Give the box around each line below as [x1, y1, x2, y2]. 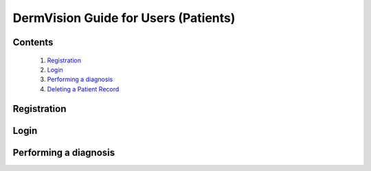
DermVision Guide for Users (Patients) [12, 10, 236, 25]
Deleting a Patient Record [47, 84, 120, 93]
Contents [12, 36, 54, 48]
